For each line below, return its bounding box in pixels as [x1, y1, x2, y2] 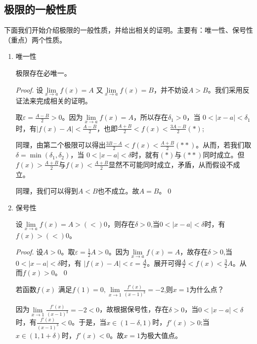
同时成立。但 [203, 149, 245, 160]
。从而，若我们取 [196, 140, 252, 150]
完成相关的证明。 [36, 95, 92, 105]
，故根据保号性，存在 [99, 304, 169, 314]
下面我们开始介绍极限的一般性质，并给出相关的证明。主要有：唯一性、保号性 [4, 25, 253, 35]
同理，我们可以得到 [15, 186, 78, 196]
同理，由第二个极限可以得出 [15, 140, 106, 150]
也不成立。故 [97, 186, 139, 196]
